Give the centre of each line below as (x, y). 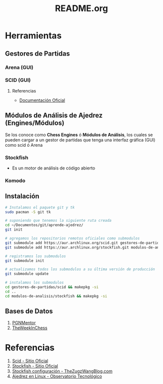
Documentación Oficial (42, 100)
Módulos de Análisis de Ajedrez (54, 115)
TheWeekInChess (30, 328)
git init (14, 230)
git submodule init (25, 261)
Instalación (22, 196)
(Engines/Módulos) (35, 123)
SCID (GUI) (18, 80)
